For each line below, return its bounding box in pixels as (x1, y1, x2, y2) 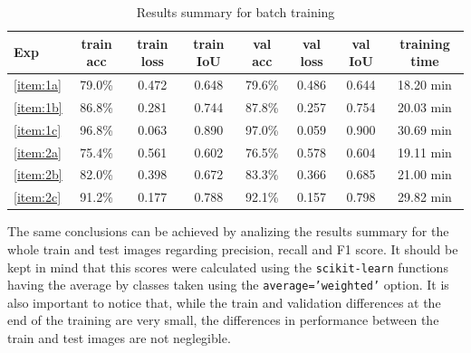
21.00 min (398, 165, 452, 184)
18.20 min (398, 75, 452, 94)
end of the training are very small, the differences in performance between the (7, 310, 439, 329)
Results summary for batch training (136, 3, 335, 21)
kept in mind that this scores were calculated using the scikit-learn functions (7, 257, 448, 276)
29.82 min (398, 187, 452, 206)
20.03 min (398, 97, 452, 116)
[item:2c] (14, 187, 62, 206)
